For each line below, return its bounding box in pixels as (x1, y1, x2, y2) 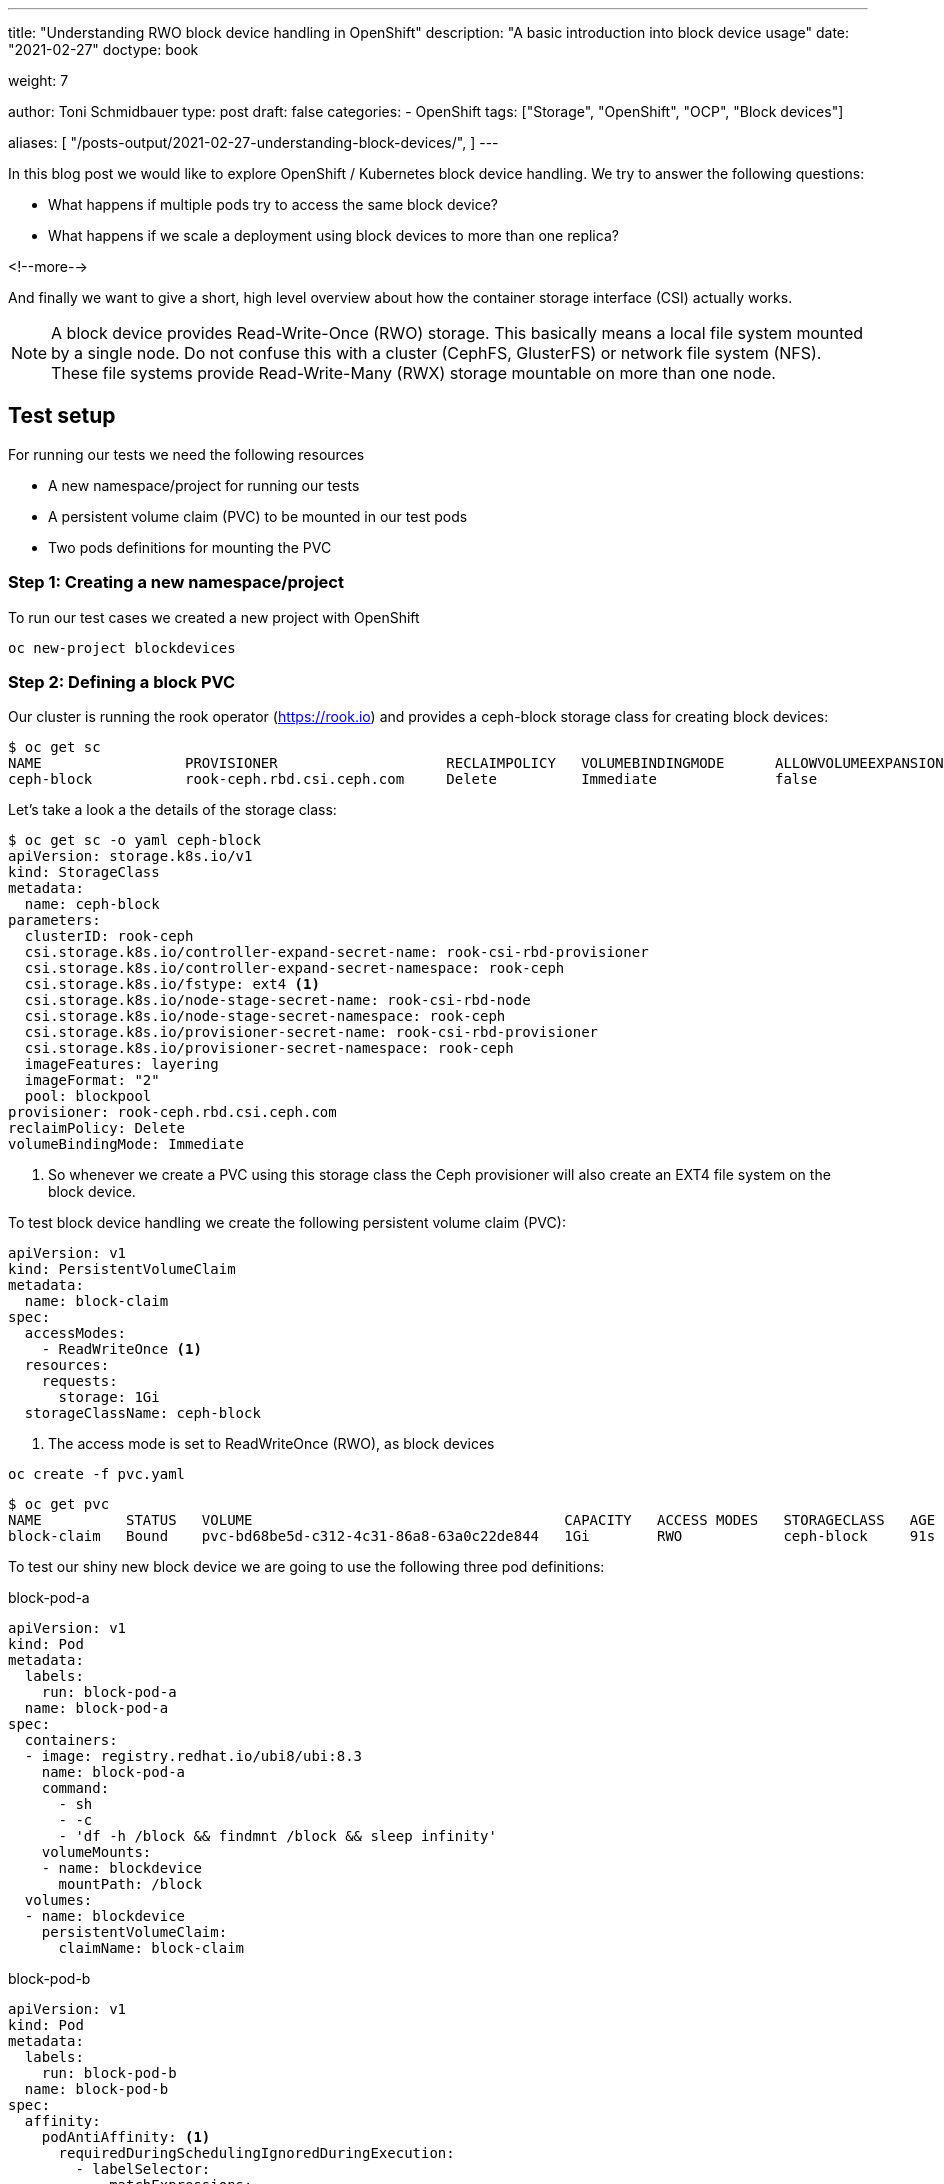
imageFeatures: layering (24, 1056, 219, 1073)
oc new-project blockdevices (8, 639, 236, 656)
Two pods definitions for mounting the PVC (48, 538, 332, 556)
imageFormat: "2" (24, 1072, 160, 1089)
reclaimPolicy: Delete (8, 1120, 186, 1137)
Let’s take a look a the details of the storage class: (8, 801, 337, 819)
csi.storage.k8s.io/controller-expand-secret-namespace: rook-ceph (24, 960, 565, 977)
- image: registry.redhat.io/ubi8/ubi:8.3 (24, 1748, 363, 1765)
